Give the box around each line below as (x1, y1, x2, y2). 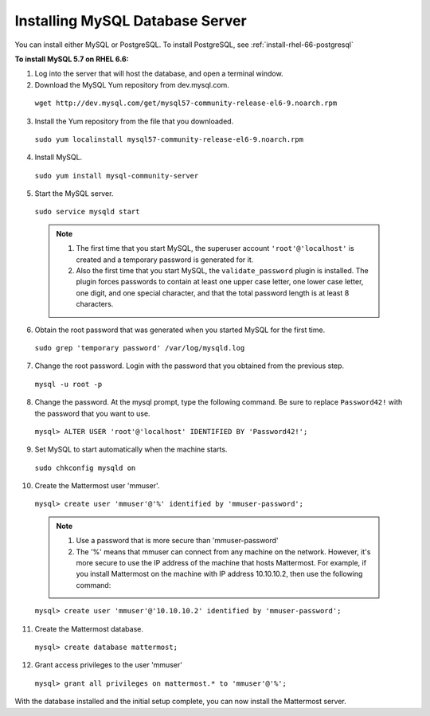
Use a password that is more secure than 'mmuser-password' (76, 536, 279, 546)
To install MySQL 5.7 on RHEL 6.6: (14, 54, 129, 64)
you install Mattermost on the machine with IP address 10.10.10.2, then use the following (76, 569, 363, 579)
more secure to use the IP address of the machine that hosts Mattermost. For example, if (76, 558, 366, 568)
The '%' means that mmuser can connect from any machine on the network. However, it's (76, 546, 371, 557)
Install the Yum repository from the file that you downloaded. (34, 116, 234, 126)
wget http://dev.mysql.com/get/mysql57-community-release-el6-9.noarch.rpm (34, 99, 338, 108)
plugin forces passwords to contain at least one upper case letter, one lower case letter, (76, 277, 364, 287)
